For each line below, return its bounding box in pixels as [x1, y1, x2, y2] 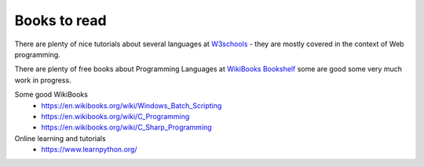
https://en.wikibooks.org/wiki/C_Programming [41, 111, 190, 121]
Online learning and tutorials [14, 133, 106, 143]
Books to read [14, 12, 107, 29]
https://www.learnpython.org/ [41, 145, 137, 154]
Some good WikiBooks [14, 90, 88, 100]
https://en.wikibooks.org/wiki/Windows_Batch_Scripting [41, 100, 222, 110]
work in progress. [14, 75, 71, 85]
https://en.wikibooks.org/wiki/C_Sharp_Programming [41, 122, 212, 133]
